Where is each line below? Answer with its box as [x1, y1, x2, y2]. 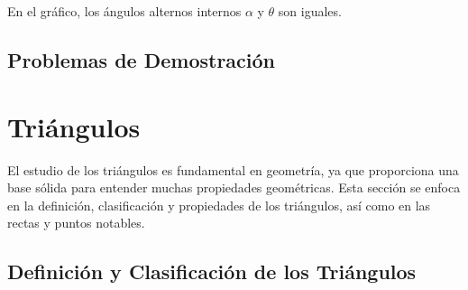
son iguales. [278, 2, 342, 20]
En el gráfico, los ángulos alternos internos [7, 2, 242, 20]
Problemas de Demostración [7, 45, 276, 73]
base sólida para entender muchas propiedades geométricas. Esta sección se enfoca [7, 178, 461, 197]
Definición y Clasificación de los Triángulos [7, 257, 417, 285]
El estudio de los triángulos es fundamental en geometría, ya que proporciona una [7, 160, 459, 179]
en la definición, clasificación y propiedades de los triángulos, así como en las [7, 195, 431, 214]
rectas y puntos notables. [7, 213, 145, 232]
